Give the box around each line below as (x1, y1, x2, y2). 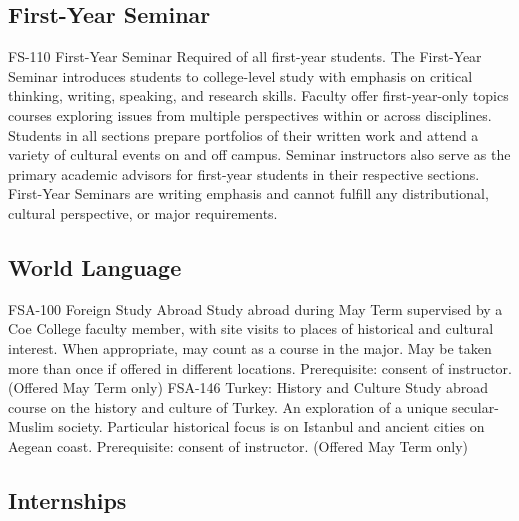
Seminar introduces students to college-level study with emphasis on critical (8, 65, 473, 86)
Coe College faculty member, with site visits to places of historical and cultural (8, 318, 494, 339)
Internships (8, 484, 127, 515)
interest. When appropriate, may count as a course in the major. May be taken (8, 337, 492, 358)
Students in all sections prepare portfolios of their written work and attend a (8, 124, 479, 145)
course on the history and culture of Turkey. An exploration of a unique (8, 396, 448, 417)
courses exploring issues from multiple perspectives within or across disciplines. (8, 104, 492, 125)
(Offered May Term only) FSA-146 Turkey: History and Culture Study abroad (8, 377, 489, 398)
